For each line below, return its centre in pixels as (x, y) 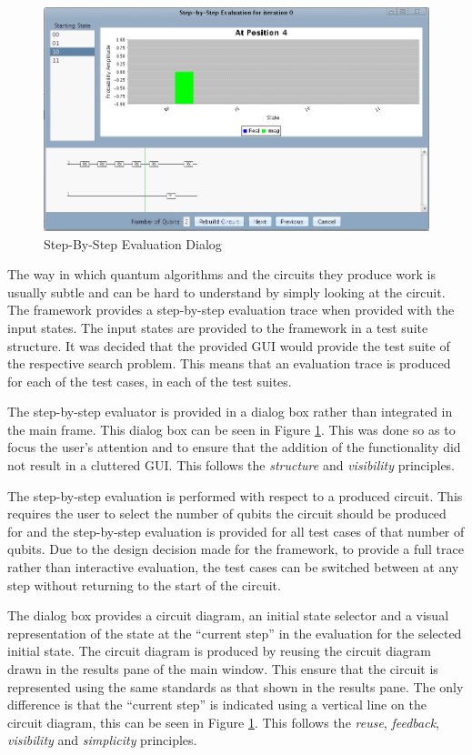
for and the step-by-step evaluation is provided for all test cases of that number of (236, 531)
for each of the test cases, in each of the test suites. (150, 381)
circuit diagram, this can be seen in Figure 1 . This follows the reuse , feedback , (223, 722)
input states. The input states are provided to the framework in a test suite (218, 327)
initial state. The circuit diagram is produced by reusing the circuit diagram (219, 651)
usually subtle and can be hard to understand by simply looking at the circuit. (226, 292)
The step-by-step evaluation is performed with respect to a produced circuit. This (235, 495)
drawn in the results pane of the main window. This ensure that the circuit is (223, 669)
